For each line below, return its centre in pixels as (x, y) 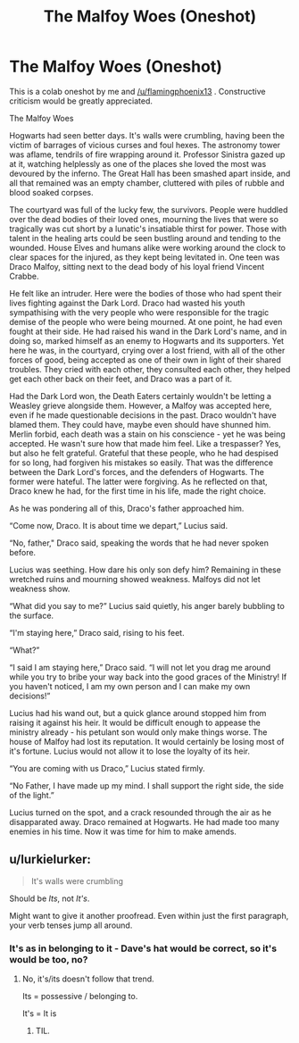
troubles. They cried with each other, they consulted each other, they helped (150, 369)
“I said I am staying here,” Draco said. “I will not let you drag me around (140, 667)
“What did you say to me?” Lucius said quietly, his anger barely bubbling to (147, 605)
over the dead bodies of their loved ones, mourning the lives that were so (144, 219)
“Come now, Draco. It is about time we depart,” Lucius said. (119, 525)
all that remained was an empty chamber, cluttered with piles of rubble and (147, 183)
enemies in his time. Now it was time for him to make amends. (123, 831)
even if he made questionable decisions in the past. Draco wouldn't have (143, 415)
